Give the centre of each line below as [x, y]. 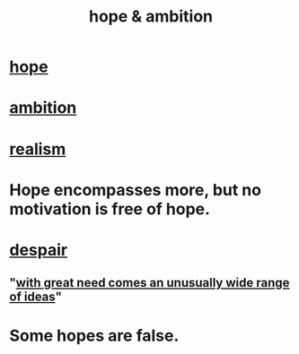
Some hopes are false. [94, 336]
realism [38, 149]
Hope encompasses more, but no [136, 190]
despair [39, 250]
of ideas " [36, 297]
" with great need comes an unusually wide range [149, 283]
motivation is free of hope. [110, 209]
